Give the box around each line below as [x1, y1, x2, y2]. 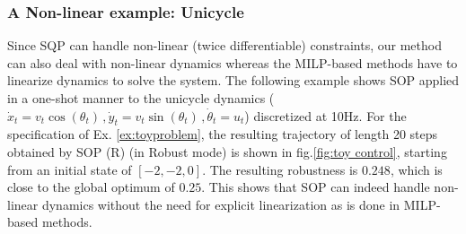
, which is [390, 160, 443, 178]
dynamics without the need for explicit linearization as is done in [41, 195, 400, 213]
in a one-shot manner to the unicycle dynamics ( [7, 89, 275, 107]
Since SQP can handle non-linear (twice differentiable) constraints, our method [7, 36, 442, 55]
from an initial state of [7, 160, 132, 178]
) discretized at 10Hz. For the [244, 106, 407, 125]
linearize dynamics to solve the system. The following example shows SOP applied [7, 71, 460, 90]
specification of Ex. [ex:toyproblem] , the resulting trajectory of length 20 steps [7, 125, 438, 143]
